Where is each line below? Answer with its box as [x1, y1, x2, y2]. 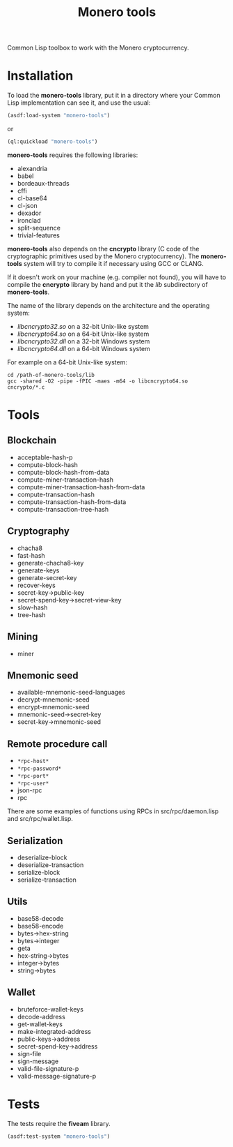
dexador [17, 209, 42, 217]
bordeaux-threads [17, 179, 70, 187]
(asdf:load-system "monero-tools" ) [7, 112, 111, 119]
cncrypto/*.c [7, 383, 45, 391]
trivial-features [17, 231, 61, 239]
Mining [7, 631, 38, 643]
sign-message [17, 1057, 59, 1065]
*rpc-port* [17, 773, 49, 780]
